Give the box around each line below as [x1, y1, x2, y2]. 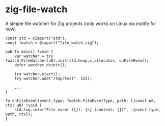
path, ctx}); [5, 111, 33, 117]
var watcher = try [14, 54, 53, 59]
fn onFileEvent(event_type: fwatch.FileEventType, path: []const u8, [5, 98, 156, 103]
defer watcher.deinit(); [14, 62, 67, 67]
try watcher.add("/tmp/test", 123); [14, 75, 93, 81]
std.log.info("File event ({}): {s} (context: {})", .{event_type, [14, 107, 160, 112]
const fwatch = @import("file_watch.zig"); [5, 40, 99, 45]
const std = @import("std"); [5, 36, 67, 41]
